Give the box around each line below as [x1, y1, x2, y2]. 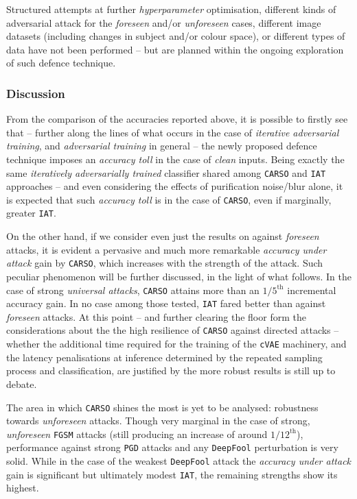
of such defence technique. [6, 56, 116, 70]
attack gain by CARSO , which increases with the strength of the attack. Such [6, 256, 323, 270]
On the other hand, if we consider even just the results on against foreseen [6, 229, 319, 243]
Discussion [6, 84, 65, 101]
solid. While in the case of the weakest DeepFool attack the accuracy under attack [6, 454, 352, 468]
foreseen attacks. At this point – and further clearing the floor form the [6, 309, 306, 324]
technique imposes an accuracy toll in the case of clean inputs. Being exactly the [6, 151, 345, 166]
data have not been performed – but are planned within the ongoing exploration [6, 42, 344, 56]
